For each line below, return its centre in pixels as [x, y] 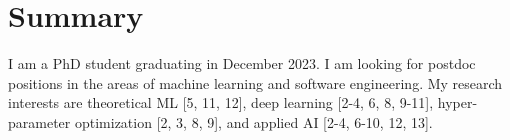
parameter [39, 121]
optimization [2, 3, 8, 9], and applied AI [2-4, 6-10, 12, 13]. [253, 121]
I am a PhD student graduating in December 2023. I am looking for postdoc [242, 63]
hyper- [457, 102]
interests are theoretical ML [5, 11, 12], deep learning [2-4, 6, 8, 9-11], [221, 102]
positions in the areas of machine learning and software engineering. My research [255, 82]
